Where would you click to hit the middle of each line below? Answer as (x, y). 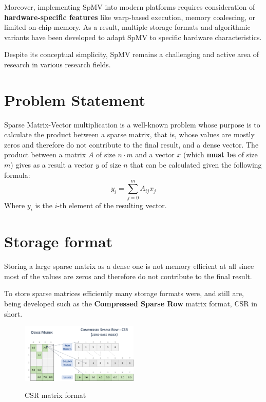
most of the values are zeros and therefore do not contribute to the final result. (128, 276)
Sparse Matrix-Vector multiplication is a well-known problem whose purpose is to (132, 124)
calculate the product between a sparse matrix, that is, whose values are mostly (129, 134)
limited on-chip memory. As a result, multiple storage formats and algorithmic (127, 27)
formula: (17, 175)
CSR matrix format (55, 395)
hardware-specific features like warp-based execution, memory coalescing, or (130, 17)
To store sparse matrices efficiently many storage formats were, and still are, (124, 293)
